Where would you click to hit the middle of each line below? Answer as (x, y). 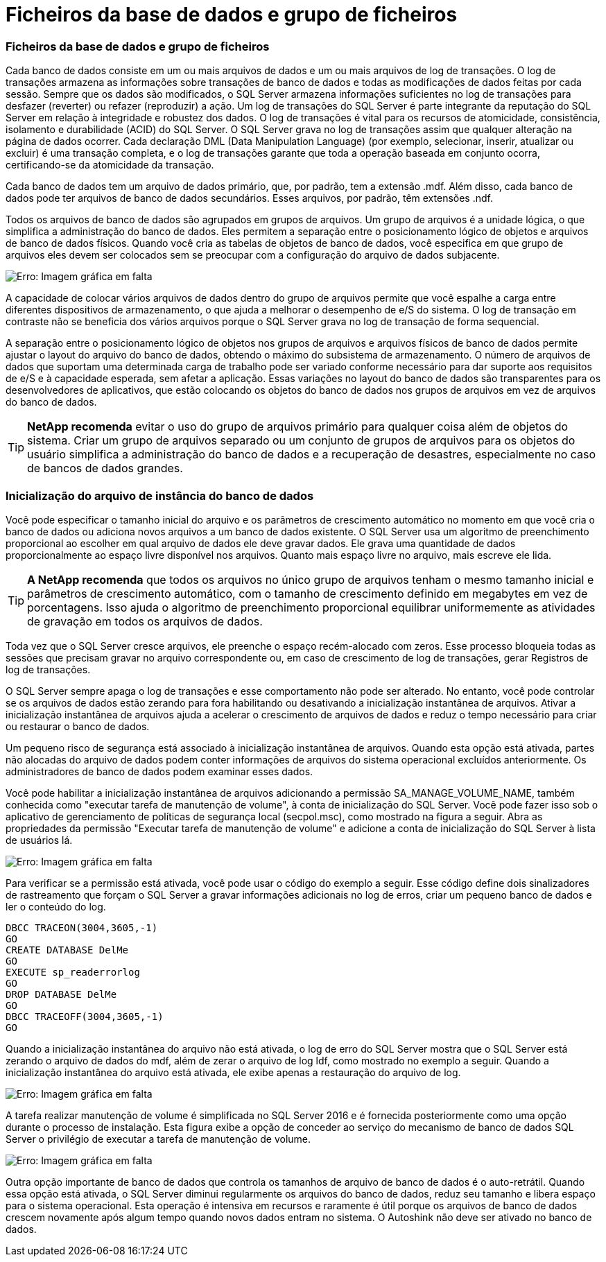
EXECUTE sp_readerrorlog (73, 972)
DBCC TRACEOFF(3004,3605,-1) (85, 1016)
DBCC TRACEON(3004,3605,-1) (82, 927)
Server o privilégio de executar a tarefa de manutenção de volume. (158, 1139)
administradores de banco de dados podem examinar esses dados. (159, 771)
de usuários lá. (39, 840)
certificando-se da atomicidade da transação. (110, 165)
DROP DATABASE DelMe (61, 994)
